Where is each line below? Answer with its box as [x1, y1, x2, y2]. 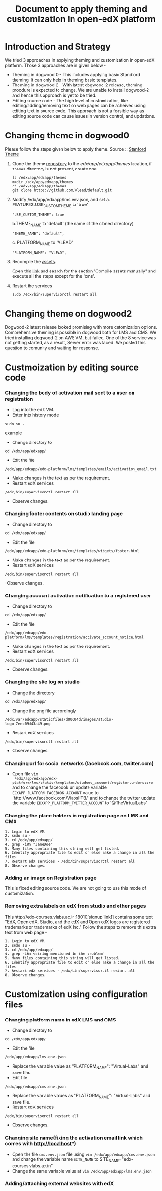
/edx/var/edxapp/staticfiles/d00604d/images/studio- [5, 717, 114, 722]
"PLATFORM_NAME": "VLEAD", [12, 250, 67, 255]
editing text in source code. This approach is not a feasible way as [12, 108, 144, 114]
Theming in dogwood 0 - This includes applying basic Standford [12, 71, 140, 77]
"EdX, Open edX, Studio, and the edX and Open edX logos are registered [5, 919, 150, 925]
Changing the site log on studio [5, 679, 80, 685]
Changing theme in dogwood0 [5, 130, 130, 141]
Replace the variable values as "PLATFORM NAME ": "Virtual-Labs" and [12, 1093, 151, 1100]
